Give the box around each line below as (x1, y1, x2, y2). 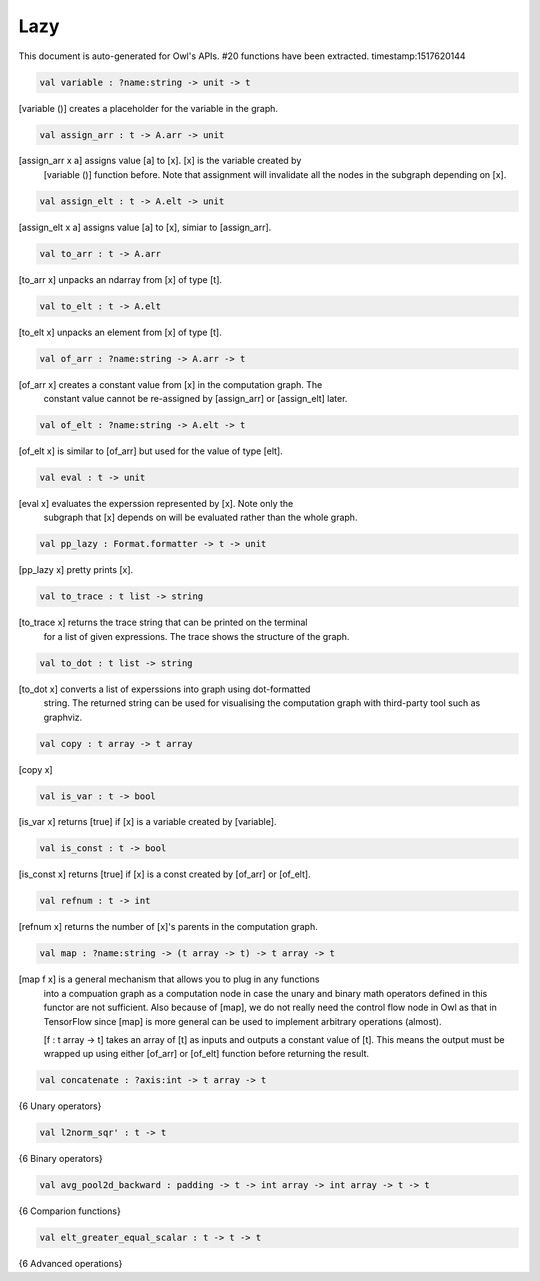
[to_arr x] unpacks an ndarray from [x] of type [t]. (18, 273, 223, 285)
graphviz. (43, 711, 83, 723)
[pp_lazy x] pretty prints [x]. (18, 564, 134, 576)
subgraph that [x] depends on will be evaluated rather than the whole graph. (43, 511, 358, 524)
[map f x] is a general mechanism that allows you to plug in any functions (18, 973, 320, 985)
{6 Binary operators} (18, 1153, 104, 1165)
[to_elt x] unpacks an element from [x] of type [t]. (18, 326, 222, 338)
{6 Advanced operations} (18, 1258, 123, 1270)
